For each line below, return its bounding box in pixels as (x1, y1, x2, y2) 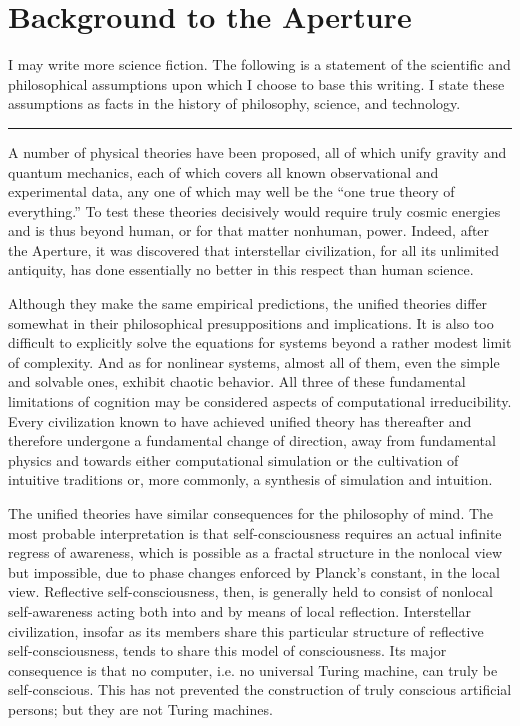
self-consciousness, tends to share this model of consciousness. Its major (8, 640, 447, 661)
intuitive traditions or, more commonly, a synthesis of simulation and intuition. (8, 469, 493, 490)
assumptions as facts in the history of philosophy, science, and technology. (8, 93, 461, 114)
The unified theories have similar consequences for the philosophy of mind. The (8, 503, 494, 523)
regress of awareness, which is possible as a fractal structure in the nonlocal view (8, 542, 502, 563)
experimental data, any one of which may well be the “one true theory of (8, 181, 455, 202)
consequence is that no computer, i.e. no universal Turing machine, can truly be (8, 659, 498, 680)
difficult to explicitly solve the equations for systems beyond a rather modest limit (8, 332, 512, 353)
